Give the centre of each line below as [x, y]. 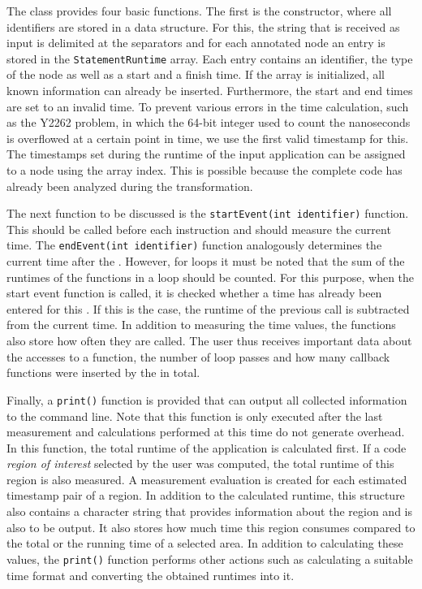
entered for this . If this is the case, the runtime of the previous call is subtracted [208, 308]
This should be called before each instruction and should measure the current [199, 229]
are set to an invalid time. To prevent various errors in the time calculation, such [208, 106]
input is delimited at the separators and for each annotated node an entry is [196, 43]
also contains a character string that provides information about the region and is [209, 511]
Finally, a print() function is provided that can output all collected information [207, 399]
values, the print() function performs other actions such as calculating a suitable [210, 559]
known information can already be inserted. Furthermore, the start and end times [210, 91]
